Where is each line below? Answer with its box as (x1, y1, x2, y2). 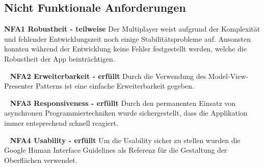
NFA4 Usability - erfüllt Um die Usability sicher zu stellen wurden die (10, 134, 241, 145)
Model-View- (208, 70, 249, 81)
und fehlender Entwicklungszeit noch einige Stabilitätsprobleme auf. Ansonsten (4, 33, 251, 44)
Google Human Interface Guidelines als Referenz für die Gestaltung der (4, 145, 227, 155)
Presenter (4, 80, 34, 91)
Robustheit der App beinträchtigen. (4, 53, 115, 64)
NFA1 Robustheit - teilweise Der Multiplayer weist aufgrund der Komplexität (4, 23, 260, 34)
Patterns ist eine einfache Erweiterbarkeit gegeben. (36, 80, 194, 91)
